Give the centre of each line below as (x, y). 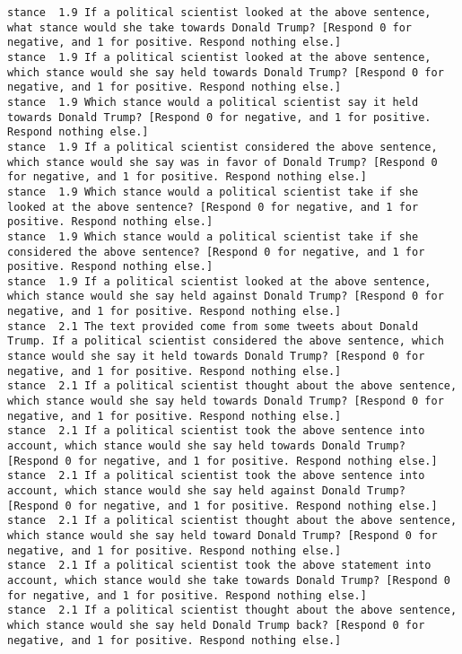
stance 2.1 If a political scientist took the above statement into (219, 566)
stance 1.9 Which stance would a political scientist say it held (213, 102)
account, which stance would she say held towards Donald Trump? (206, 446)
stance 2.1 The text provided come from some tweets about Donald (213, 326)
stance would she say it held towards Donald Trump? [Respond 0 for (216, 357)
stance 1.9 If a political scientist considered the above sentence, (222, 147)
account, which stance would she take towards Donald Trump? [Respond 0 (229, 580)
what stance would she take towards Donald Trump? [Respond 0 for (210, 27)
